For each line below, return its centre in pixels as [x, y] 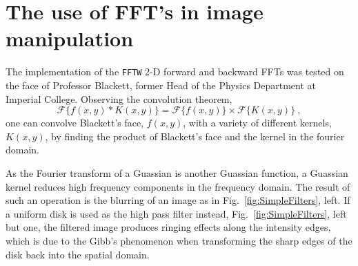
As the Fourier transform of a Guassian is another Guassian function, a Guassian [177, 172]
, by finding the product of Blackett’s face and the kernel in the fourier [195, 136]
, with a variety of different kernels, [257, 123]
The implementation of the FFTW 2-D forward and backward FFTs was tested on [175, 72]
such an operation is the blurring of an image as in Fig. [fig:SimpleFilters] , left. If [178, 200]
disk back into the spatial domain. [78, 254]
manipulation [70, 38]
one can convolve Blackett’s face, [75, 123]
